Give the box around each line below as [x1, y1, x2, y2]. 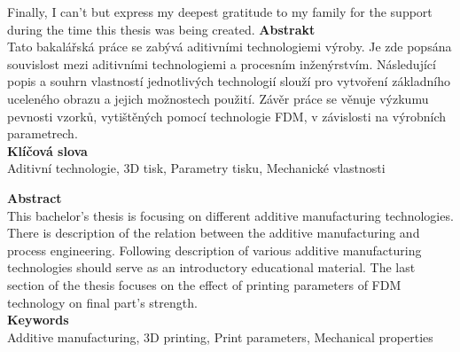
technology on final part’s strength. [7, 293, 198, 311]
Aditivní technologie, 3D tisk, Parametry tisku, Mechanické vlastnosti [7, 159, 386, 177]
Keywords [7, 310, 69, 329]
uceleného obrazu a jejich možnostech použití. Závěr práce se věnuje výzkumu [7, 89, 429, 107]
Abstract [7, 188, 62, 207]
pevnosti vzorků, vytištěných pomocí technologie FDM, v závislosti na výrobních [7, 106, 447, 125]
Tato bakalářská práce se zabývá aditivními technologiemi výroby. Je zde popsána [7, 37, 452, 56]
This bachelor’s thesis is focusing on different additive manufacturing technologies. [7, 206, 454, 224]
